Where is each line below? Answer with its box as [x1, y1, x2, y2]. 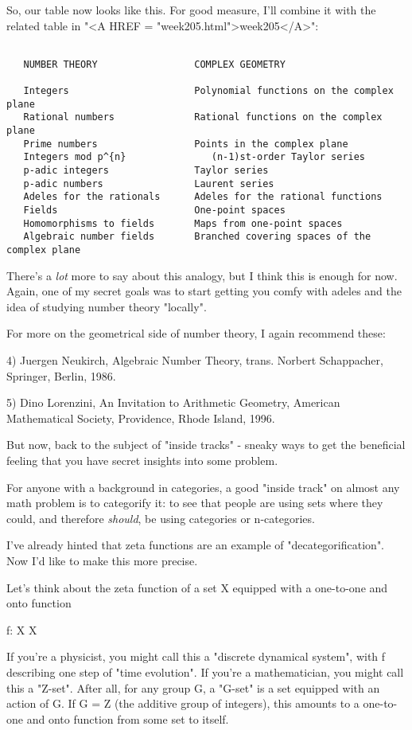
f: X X [6, 621, 37, 638]
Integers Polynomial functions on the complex [23, 85, 394, 97]
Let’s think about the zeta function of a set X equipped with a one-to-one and [6, 579, 388, 595]
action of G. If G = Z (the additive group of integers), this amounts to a [6, 695, 360, 712]
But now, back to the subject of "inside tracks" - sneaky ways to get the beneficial [6, 436, 406, 453]
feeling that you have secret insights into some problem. [6, 452, 278, 469]
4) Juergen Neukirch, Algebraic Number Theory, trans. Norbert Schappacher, [6, 352, 383, 369]
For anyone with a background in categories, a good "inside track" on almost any [6, 478, 400, 495]
